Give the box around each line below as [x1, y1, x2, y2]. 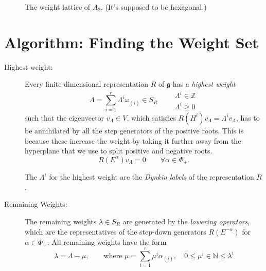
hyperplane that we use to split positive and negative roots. [25, 145, 212, 156]
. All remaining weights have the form [47, 236, 167, 247]
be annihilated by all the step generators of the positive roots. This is [25, 125, 244, 135]
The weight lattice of [25, 2, 91, 12]
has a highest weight [172, 79, 236, 89]
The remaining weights [25, 216, 97, 226]
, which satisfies [127, 112, 176, 123]
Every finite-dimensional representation [25, 79, 149, 89]
